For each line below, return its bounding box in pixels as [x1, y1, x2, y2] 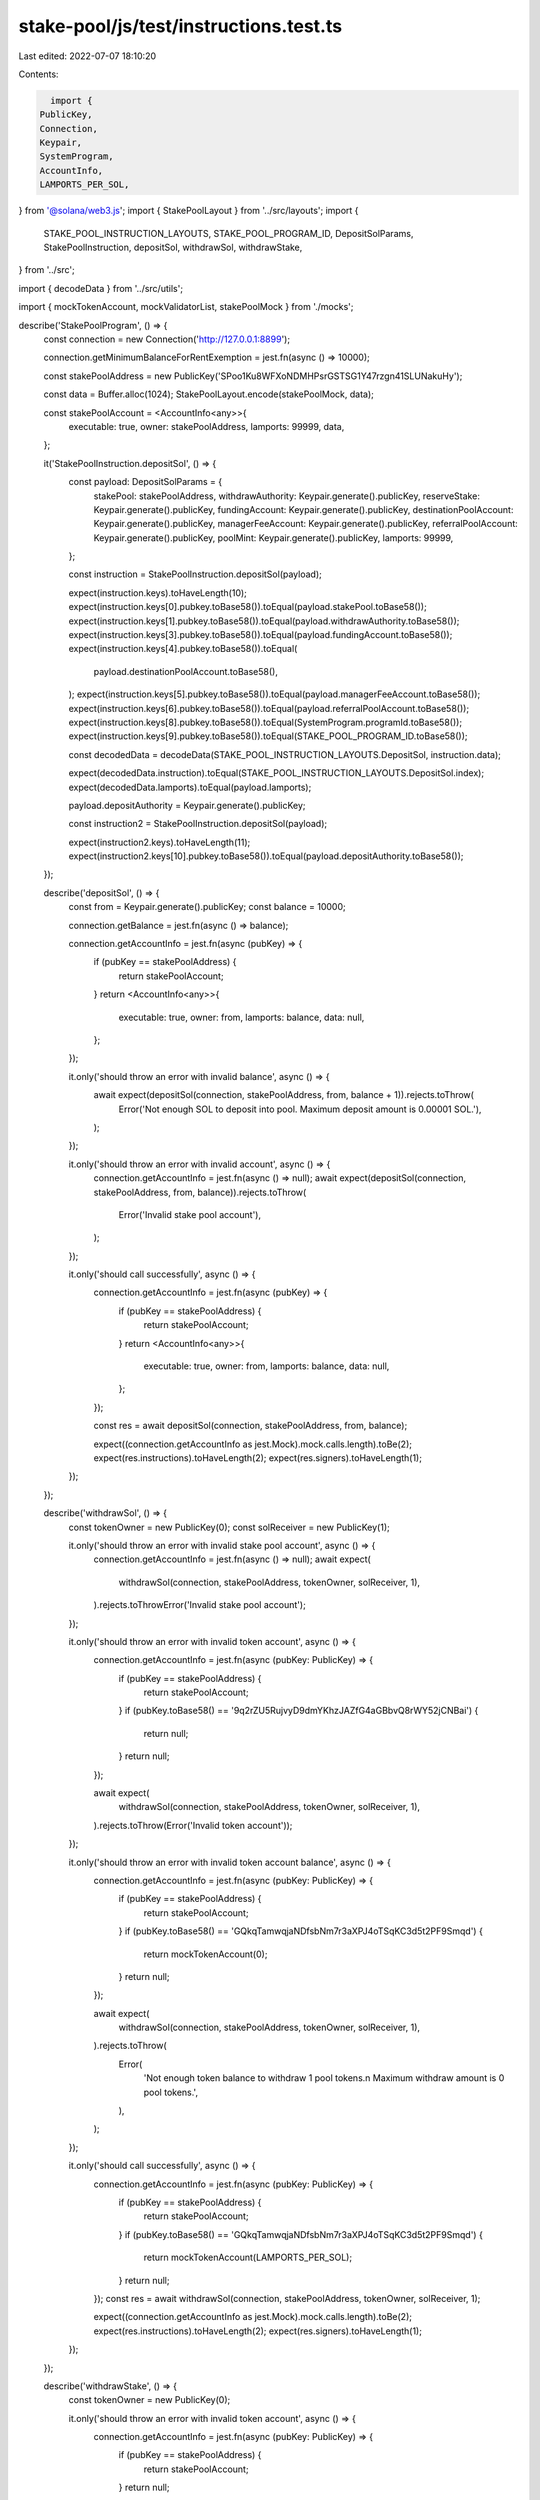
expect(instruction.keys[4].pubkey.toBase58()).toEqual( [68, 643, 298, 655]
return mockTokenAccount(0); [143, 1948, 268, 1960]
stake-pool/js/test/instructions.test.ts [18, 15, 343, 37]
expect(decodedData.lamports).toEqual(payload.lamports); [68, 781, 312, 793]
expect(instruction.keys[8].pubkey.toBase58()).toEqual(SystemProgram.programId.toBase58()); [68, 716, 463, 728]
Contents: [18, 68, 59, 80]
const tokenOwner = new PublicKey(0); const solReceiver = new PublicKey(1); [68, 1521, 390, 1533]
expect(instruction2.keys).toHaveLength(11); [68, 836, 251, 848]
